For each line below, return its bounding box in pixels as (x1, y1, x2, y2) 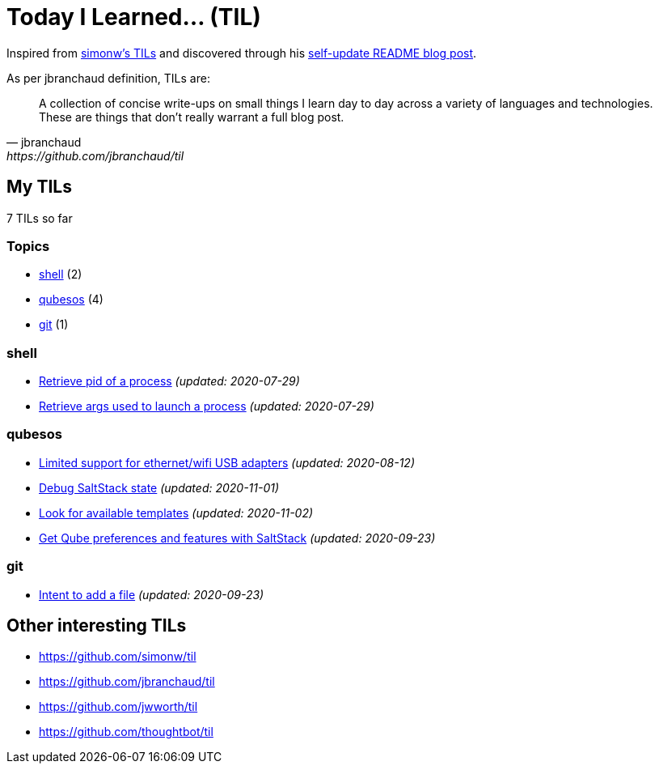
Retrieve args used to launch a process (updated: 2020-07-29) (39, 399, 374, 414)
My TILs (6, 177, 72, 198)
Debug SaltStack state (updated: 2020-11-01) (39, 480, 280, 495)
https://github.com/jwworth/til (39, 700, 198, 714)
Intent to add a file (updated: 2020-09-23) (39, 587, 264, 602)
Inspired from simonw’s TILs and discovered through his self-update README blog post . (6, 45, 477, 60)
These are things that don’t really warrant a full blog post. (39, 109, 344, 124)
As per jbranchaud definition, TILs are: (6, 70, 210, 85)
